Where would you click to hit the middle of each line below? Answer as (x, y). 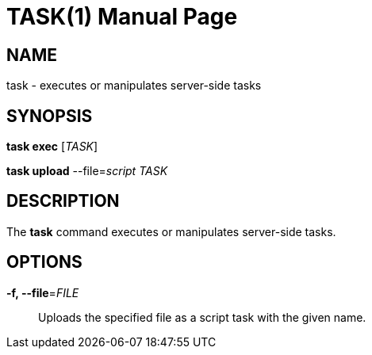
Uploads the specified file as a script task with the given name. (202, 317)
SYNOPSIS (50, 116)
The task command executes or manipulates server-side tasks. (171, 231)
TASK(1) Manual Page (122, 17)
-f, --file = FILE (43, 292)
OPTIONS (44, 262)
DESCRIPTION (63, 201)
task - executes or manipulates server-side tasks (134, 86)
